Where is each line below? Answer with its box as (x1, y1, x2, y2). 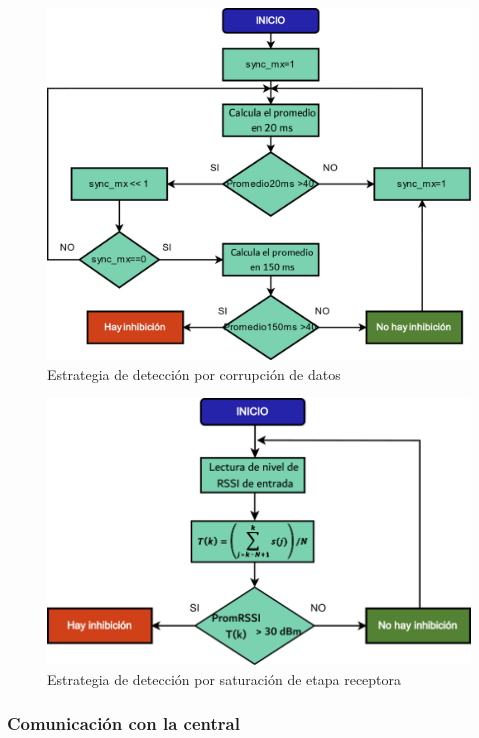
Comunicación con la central (7, 711, 240, 736)
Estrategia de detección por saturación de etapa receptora (47, 668, 402, 689)
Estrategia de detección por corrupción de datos (47, 363, 341, 384)
